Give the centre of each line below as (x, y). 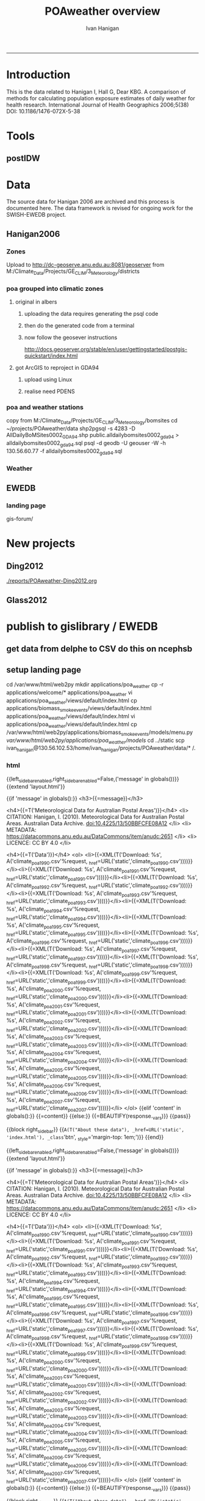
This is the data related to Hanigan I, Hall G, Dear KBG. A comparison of (96, 92)
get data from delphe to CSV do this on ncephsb (99, 649)
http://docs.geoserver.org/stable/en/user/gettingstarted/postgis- (106, 350)
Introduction (38, 75)
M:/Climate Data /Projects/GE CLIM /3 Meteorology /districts (73, 272)
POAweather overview (103, 11)
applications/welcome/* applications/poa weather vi (70, 693)
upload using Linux (48, 380)
